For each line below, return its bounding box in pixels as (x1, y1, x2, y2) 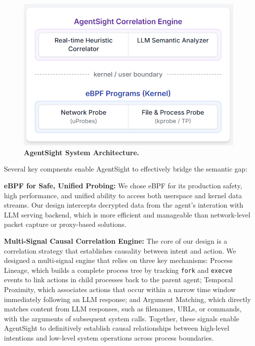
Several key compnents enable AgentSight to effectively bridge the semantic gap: (4, 164, 248, 174)
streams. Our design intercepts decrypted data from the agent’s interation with (4, 200, 244, 210)
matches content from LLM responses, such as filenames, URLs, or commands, (4, 303, 242, 314)
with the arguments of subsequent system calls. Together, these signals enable (4, 313, 239, 323)
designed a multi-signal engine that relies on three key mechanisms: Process (4, 255, 233, 265)
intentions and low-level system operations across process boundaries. (4, 332, 214, 343)
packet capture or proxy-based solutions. (4, 219, 127, 229)
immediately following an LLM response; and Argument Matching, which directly (4, 294, 251, 304)
